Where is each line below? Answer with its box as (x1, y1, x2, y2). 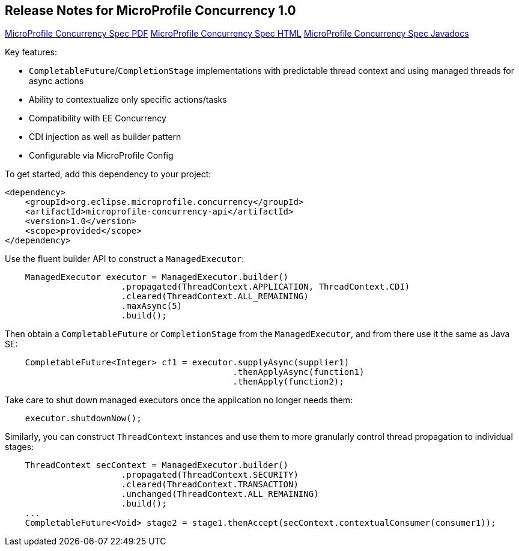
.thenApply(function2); (232, 377, 344, 387)
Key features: (5, 47, 57, 58)
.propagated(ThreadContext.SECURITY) (121, 470, 299, 480)
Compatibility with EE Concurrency (29, 113, 166, 124)
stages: (5, 442, 34, 452)
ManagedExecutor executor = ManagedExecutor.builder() (25, 272, 289, 282)
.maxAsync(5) (121, 301, 183, 311)
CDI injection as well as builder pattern (29, 132, 181, 142)
